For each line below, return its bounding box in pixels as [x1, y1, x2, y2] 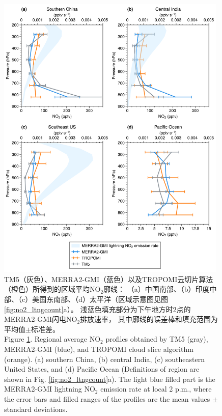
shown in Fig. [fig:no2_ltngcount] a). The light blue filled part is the [4, 373, 215, 384]
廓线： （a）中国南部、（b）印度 [103, 284, 210, 294]
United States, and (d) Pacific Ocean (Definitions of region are [4, 364, 200, 374]
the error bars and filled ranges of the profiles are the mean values [4, 393, 210, 404]
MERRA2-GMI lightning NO [4, 383, 95, 394]
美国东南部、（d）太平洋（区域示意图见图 [32, 294, 168, 304]
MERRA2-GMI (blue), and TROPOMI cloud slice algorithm [4, 343, 193, 354]
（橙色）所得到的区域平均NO [4, 284, 101, 294]
